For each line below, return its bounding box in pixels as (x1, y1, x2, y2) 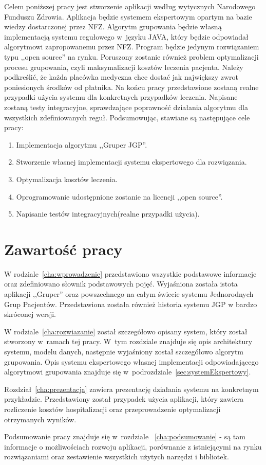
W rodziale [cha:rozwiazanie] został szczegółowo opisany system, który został (4, 326, 248, 336)
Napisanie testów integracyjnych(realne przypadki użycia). (16, 208, 200, 219)
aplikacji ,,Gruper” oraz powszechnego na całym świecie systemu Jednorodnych (4, 289, 254, 299)
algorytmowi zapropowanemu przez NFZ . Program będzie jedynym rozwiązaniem (4, 41, 259, 52)
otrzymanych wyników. (4, 414, 77, 424)
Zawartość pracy (4, 238, 123, 259)
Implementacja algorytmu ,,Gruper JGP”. (16, 139, 147, 150)
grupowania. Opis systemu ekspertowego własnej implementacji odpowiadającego (4, 356, 259, 367)
